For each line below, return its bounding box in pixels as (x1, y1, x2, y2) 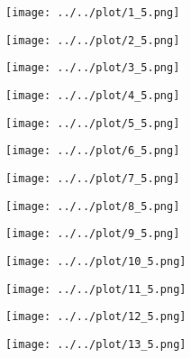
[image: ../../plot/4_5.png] (5, 88, 180, 102)
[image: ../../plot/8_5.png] (5, 199, 180, 213)
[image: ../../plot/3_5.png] (5, 61, 180, 75)
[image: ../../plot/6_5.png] (5, 144, 180, 158)
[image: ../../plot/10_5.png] (5, 254, 186, 268)
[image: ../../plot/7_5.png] (5, 171, 180, 185)
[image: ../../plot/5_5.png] (5, 116, 180, 130)
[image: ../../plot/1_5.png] (5, 6, 180, 19)
